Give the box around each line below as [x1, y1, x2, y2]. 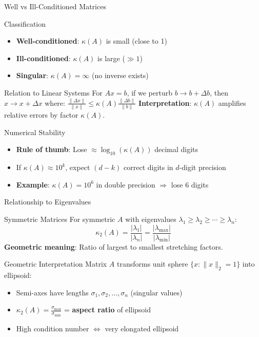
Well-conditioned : [16, 35, 79, 46]
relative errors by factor [4, 109, 78, 120]
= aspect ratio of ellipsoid [64, 304, 151, 315]
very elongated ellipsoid [105, 323, 179, 333]
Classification [4, 18, 46, 29]
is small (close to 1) [106, 35, 167, 46]
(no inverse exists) [92, 70, 149, 81]
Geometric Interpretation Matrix [4, 258, 107, 269]
